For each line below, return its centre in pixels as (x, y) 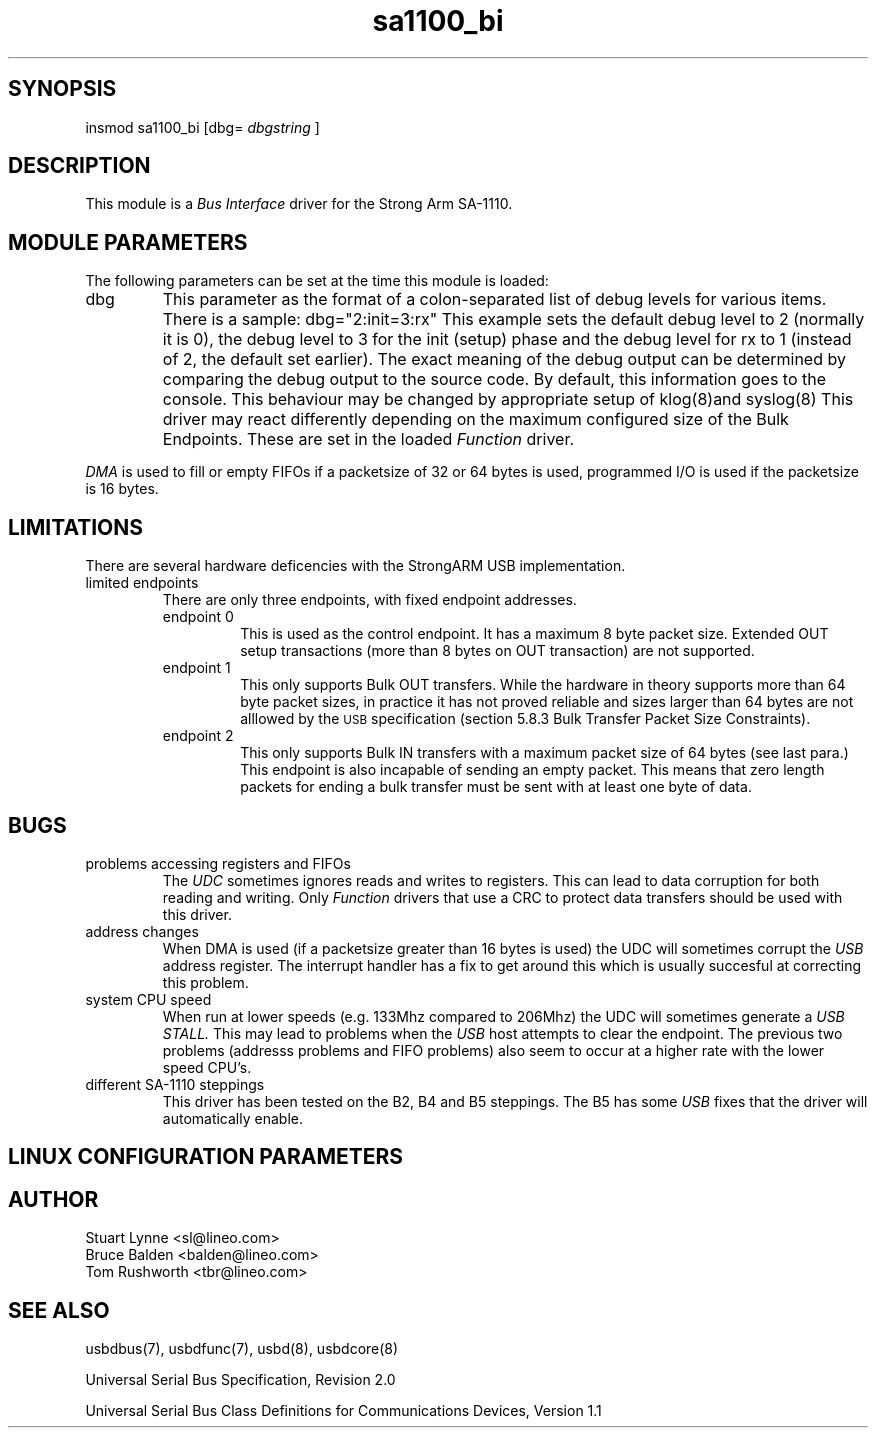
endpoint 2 (198, 736)
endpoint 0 (198, 617)
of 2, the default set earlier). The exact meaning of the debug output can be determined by (504, 359)
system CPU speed (148, 999)
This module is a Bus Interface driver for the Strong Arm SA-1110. (299, 204)
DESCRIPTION (79, 166)
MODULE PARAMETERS (128, 242)
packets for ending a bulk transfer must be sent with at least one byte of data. (496, 787)
